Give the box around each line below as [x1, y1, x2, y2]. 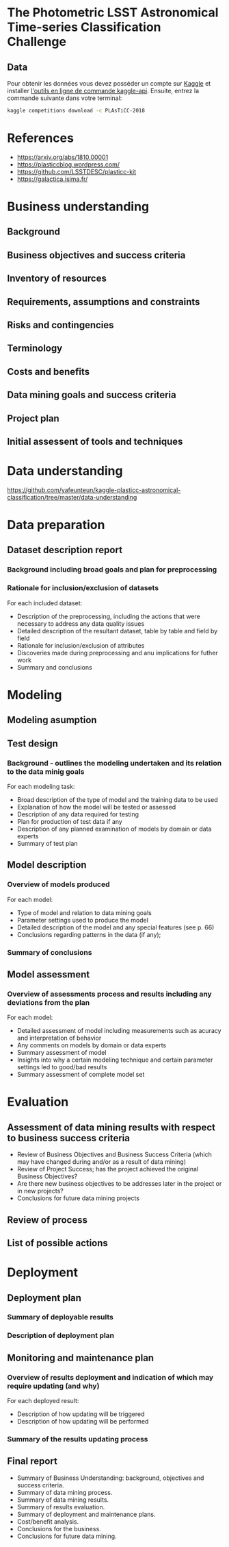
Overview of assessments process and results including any [7, 989, 212, 999]
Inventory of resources [7, 273, 107, 284]
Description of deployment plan [7, 1331, 115, 1341]
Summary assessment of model [16, 1049, 107, 1057]
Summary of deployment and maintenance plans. [16, 1510, 156, 1518]
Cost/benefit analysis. [16, 1517, 79, 1526]
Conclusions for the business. [16, 1524, 101, 1533]
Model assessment [7, 969, 90, 980]
